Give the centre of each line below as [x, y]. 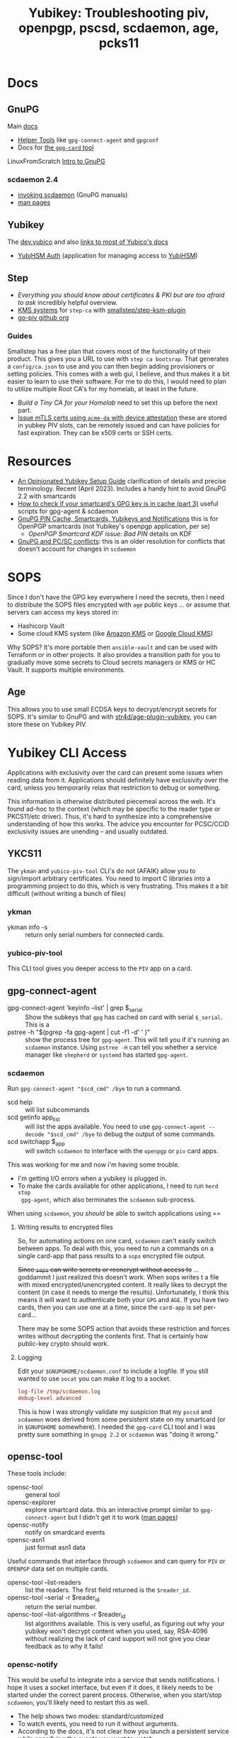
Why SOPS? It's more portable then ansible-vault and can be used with [112, 647]
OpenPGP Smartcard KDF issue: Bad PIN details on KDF [110, 534]
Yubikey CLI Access [67, 753]
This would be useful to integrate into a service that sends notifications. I [113, 1680]
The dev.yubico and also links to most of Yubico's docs [88, 242]
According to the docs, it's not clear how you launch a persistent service [123, 1732]
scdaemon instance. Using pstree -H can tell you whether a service [121, 1047]
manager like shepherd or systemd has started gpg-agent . [106, 1055]
